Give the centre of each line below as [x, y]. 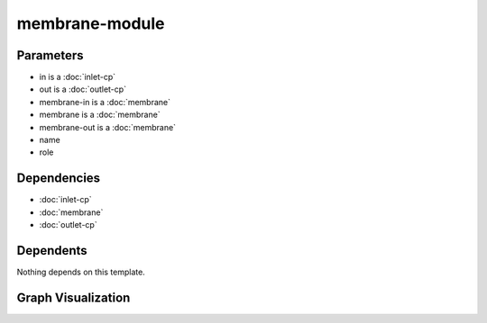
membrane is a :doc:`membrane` [100, 115]
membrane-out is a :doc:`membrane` [107, 127]
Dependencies [59, 179]
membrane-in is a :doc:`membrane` [105, 102]
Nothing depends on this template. [81, 272]
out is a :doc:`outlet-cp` [83, 89]
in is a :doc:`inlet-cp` [78, 77]
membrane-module [91, 23]
